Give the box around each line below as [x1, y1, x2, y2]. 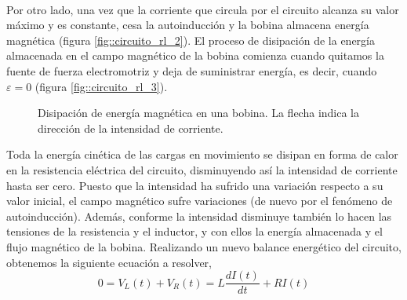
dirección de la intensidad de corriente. [38, 119, 223, 136]
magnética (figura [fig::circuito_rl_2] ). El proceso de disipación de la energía [6, 31, 375, 48]
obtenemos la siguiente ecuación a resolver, [6, 254, 212, 270]
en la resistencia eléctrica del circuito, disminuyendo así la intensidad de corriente [6, 161, 398, 177]
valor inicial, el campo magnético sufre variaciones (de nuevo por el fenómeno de [6, 192, 393, 209]
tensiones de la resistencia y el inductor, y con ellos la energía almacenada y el [6, 223, 383, 240]
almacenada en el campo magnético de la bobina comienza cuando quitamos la [6, 47, 384, 64]
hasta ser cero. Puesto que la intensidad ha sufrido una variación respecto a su [6, 177, 383, 193]
